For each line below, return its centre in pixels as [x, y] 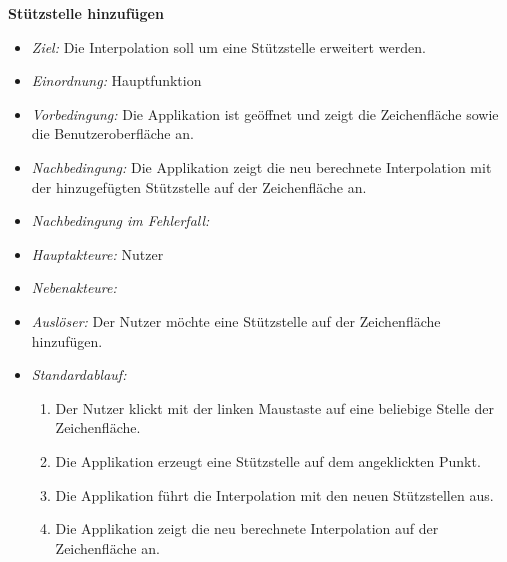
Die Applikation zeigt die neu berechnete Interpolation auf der [247, 528]
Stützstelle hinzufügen [86, 13]
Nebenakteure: [74, 287]
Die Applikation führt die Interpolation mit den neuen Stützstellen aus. [274, 494]
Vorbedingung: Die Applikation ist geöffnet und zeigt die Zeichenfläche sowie [265, 113]
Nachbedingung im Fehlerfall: [120, 220]
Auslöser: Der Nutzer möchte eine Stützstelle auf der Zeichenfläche [236, 320]
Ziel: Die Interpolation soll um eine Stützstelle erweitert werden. [228, 46]
